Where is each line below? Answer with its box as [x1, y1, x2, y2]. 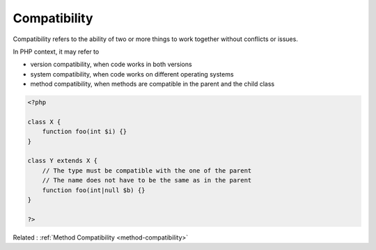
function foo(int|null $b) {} [42, 186, 146, 194]
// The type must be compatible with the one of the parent [42, 166, 252, 174]
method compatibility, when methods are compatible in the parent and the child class [30, 80, 275, 88]
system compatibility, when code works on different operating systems [30, 70, 234, 78]
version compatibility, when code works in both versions [30, 60, 192, 69]
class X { [27, 118, 61, 125]
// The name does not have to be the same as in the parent [42, 176, 252, 185]
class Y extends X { [27, 157, 97, 165]
